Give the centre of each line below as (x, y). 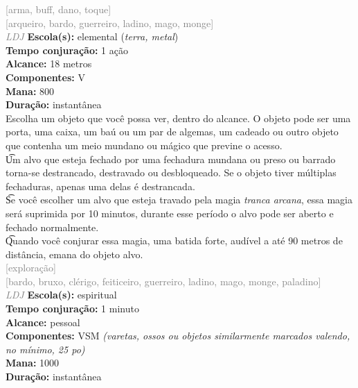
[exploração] (31, 268)
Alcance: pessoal (43, 322)
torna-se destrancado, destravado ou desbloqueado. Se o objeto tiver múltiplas (171, 172)
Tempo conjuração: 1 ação (67, 50)
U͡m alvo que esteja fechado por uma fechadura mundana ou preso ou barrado (171, 159)
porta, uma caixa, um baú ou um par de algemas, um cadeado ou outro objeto (172, 132)
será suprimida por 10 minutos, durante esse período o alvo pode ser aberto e (170, 213)
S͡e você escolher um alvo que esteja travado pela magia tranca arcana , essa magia (179, 200)
